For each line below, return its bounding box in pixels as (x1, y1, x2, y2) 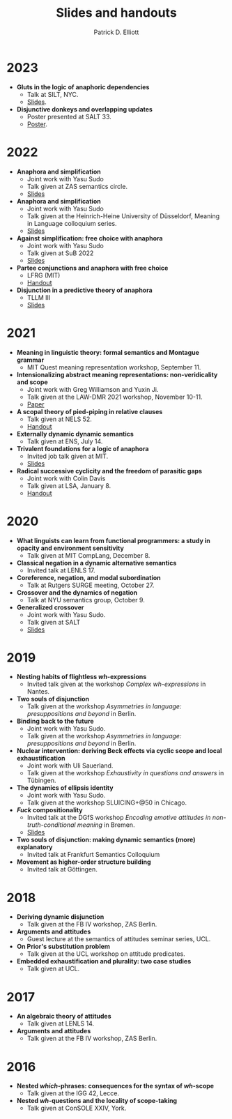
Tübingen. (26, 776, 56, 785)
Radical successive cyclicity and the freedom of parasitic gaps (16, 466, 203, 475)
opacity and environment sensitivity (16, 544, 125, 552)
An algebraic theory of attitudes (16, 1012, 112, 1021)
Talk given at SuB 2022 (26, 249, 94, 257)
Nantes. (26, 687, 50, 696)
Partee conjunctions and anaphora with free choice (16, 264, 169, 272)
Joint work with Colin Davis (26, 474, 106, 482)
